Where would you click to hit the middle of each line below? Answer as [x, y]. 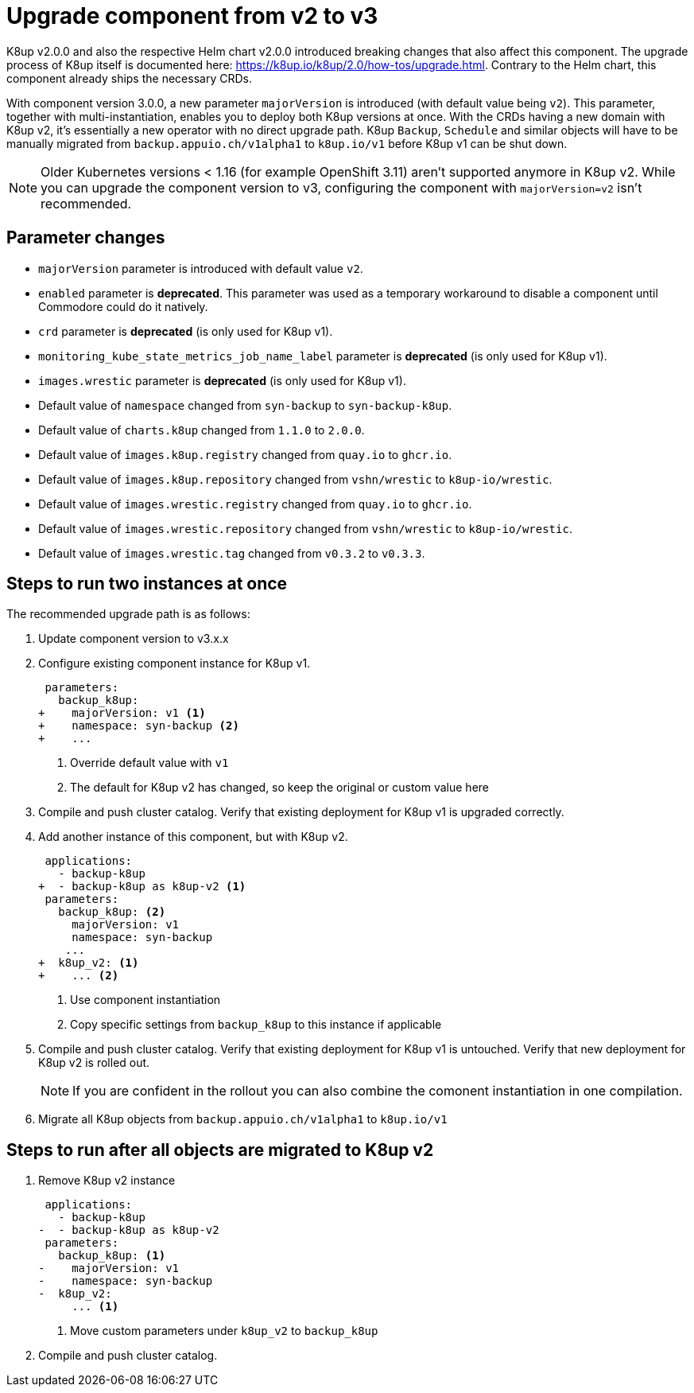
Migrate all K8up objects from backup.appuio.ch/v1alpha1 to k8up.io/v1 [243, 1119]
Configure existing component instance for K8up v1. [174, 663]
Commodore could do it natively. [123, 306]
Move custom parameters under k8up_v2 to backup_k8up [224, 1331]
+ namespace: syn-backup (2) [139, 726]
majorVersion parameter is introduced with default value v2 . [201, 268]
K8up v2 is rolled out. [94, 1063]
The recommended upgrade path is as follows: [128, 614]
